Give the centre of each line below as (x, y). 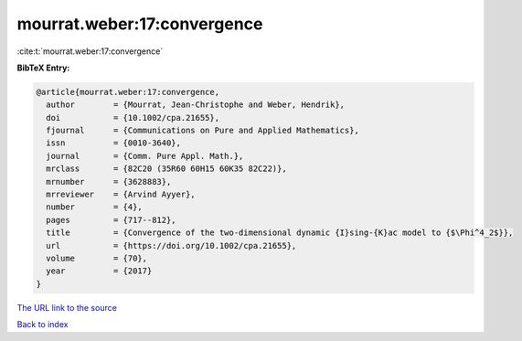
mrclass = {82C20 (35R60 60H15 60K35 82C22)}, (166, 169)
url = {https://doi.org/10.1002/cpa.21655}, (171, 245)
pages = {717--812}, (112, 220)
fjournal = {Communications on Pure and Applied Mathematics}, (203, 131)
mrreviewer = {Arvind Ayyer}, (121, 195)
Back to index (43, 325)
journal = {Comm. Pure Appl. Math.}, (145, 156)
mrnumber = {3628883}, (109, 181)
